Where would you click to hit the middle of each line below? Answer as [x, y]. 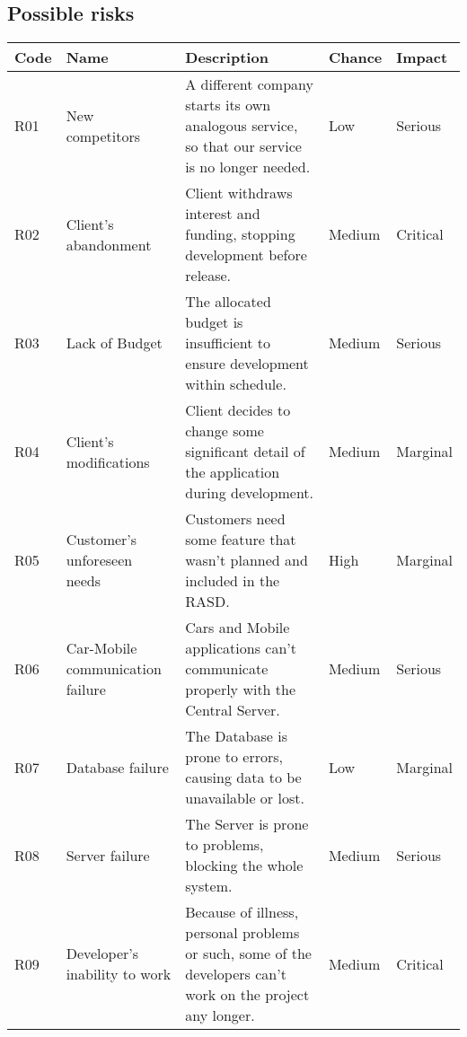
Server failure [108, 855]
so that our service [243, 146]
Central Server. [233, 710]
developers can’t [236, 974]
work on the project [247, 995]
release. [208, 276]
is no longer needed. [248, 167]
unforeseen [99, 560]
